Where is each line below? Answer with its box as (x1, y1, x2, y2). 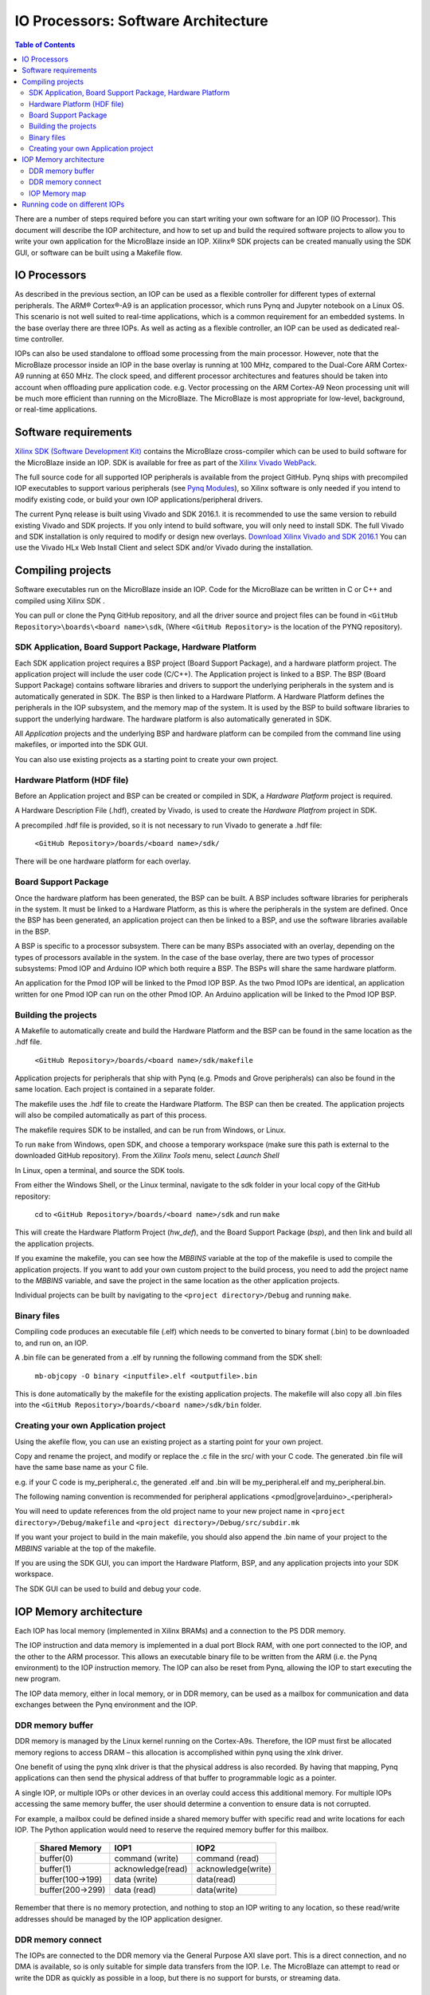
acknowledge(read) (114, 1863, 188, 1875)
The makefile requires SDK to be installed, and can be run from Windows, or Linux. (14, 1125, 287, 1135)
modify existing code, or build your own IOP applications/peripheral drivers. (14, 495, 263, 504)
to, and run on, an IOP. (14, 1337, 88, 1348)
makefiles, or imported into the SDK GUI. (14, 740, 148, 749)
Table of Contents (14, 40, 76, 49)
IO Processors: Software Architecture (14, 12, 268, 30)
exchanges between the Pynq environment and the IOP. (14, 1700, 198, 1709)
